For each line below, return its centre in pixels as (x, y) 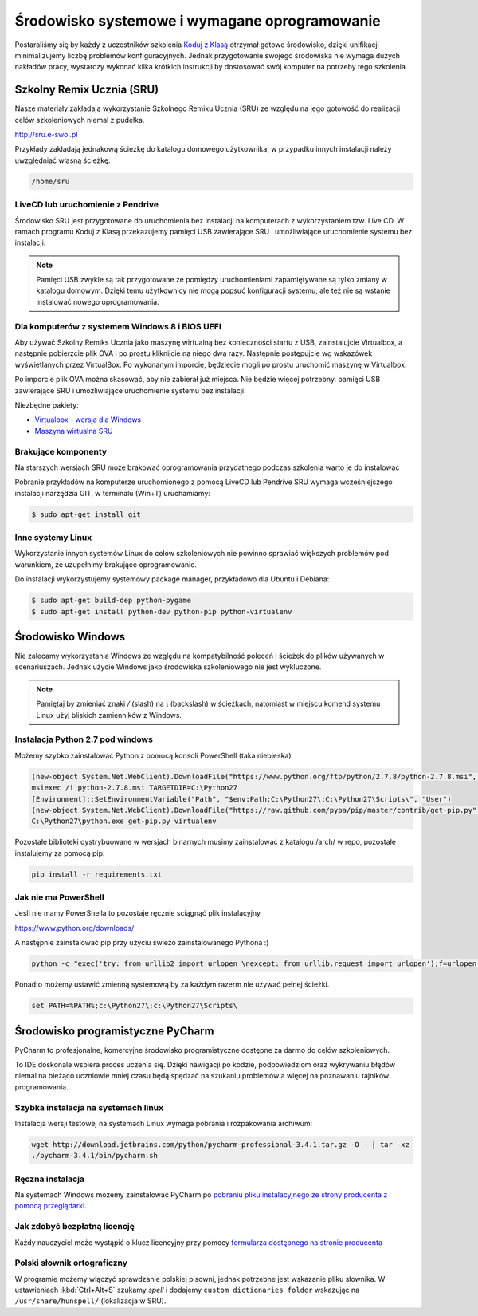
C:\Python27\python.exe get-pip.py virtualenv (124, 821)
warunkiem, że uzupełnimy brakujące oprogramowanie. (106, 564)
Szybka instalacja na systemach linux (89, 1107)
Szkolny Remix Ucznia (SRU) (87, 90)
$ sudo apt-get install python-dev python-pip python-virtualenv (162, 611)
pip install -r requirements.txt (97, 874)
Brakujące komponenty (61, 451)
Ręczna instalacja (50, 1179)
